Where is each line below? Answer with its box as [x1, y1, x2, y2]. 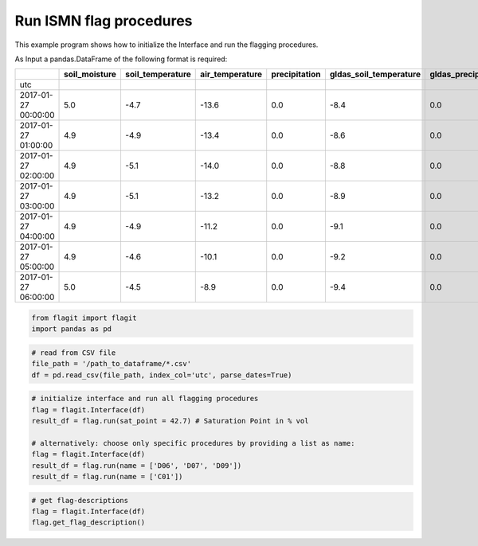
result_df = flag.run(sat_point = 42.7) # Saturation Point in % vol [31, 416, 309, 426]
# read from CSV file [31, 348, 116, 357]
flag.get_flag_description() [31, 518, 146, 527]
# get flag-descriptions [31, 496, 129, 505]
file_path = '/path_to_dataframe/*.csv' [31, 359, 191, 369]
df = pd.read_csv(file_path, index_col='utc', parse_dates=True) [31, 370, 292, 380]
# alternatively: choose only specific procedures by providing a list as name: [31, 439, 355, 447]
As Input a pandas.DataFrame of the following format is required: [14, 54, 228, 64]
